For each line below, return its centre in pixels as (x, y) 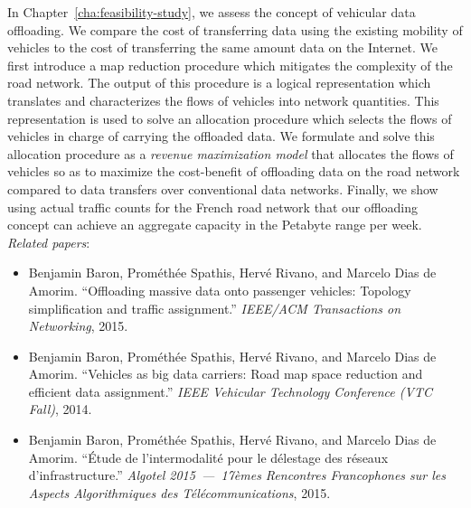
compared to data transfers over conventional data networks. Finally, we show (223, 188)
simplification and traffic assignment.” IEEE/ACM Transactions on (215, 308)
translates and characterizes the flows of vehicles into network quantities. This (223, 100)
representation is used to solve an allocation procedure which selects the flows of (230, 118)
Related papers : (49, 242)
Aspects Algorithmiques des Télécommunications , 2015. (179, 492)
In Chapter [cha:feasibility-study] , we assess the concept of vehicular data (212, 12)
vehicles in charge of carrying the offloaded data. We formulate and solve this (221, 136)
